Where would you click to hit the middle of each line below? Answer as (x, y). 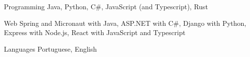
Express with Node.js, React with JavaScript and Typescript (95, 32)
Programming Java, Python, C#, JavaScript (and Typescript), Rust (106, 6)
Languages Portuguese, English (51, 48)
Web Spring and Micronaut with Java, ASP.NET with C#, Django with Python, (125, 23)
